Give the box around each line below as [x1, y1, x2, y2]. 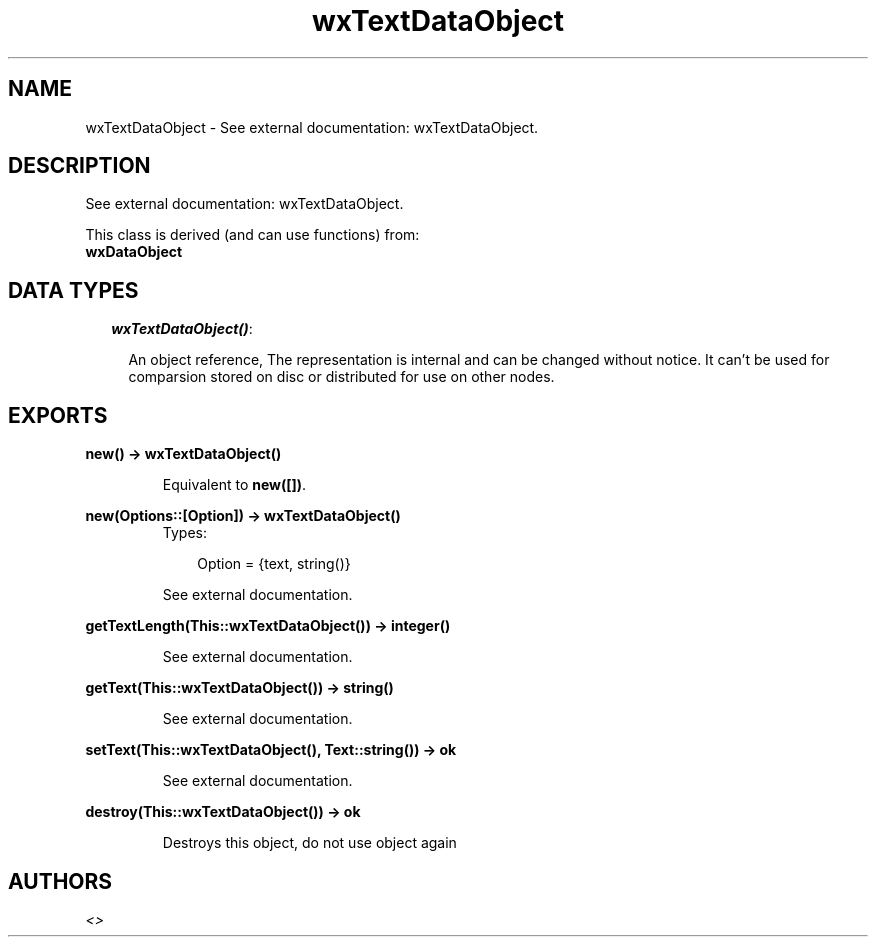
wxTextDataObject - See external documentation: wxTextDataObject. [85, 118, 539, 136]
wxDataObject [85, 243, 183, 261]
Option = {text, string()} [197, 555, 351, 573]
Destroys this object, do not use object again [162, 834, 457, 852]
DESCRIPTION [8, 153, 151, 179]
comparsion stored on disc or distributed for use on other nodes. [128, 368, 555, 386]
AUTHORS [8, 868, 113, 894]
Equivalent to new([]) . [162, 476, 307, 494]
